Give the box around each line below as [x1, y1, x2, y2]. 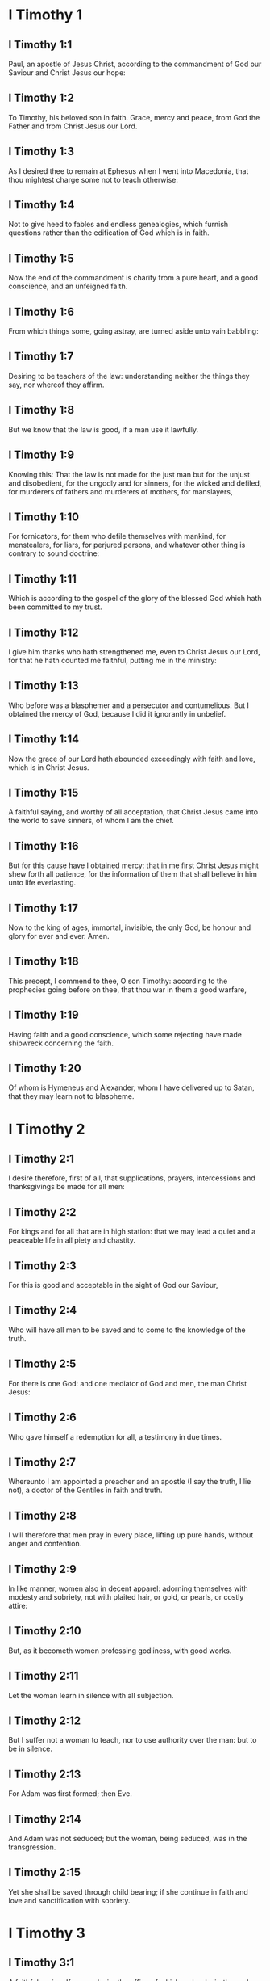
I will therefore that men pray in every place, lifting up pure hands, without [8, 1530, 254, 1540]
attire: [8, 1600, 28, 1610]
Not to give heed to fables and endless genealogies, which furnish [8, 220, 229, 229]
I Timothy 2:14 [8, 1812, 82, 1826]
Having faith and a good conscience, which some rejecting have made [8, 1029, 242, 1039]
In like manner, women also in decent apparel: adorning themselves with [8, 1584, 248, 1593]
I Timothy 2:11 [8, 1669, 79, 1683]
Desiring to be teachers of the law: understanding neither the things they [8, 371, 250, 381]
